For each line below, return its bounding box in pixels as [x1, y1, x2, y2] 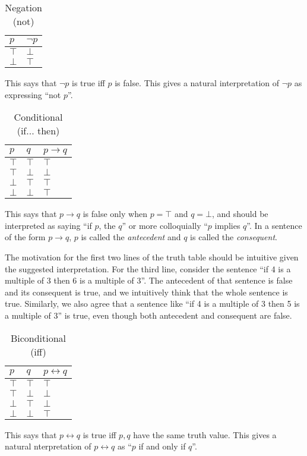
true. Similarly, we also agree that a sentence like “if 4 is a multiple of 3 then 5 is [5, 297, 300, 310]
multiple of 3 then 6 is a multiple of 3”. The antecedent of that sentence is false [5, 274, 293, 287]
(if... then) [17, 124, 60, 138]
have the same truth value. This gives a [133, 428, 277, 441]
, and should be [211, 207, 268, 220]
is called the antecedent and [81, 231, 181, 243]
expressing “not [5, 88, 61, 100]
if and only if [138, 440, 186, 452]
